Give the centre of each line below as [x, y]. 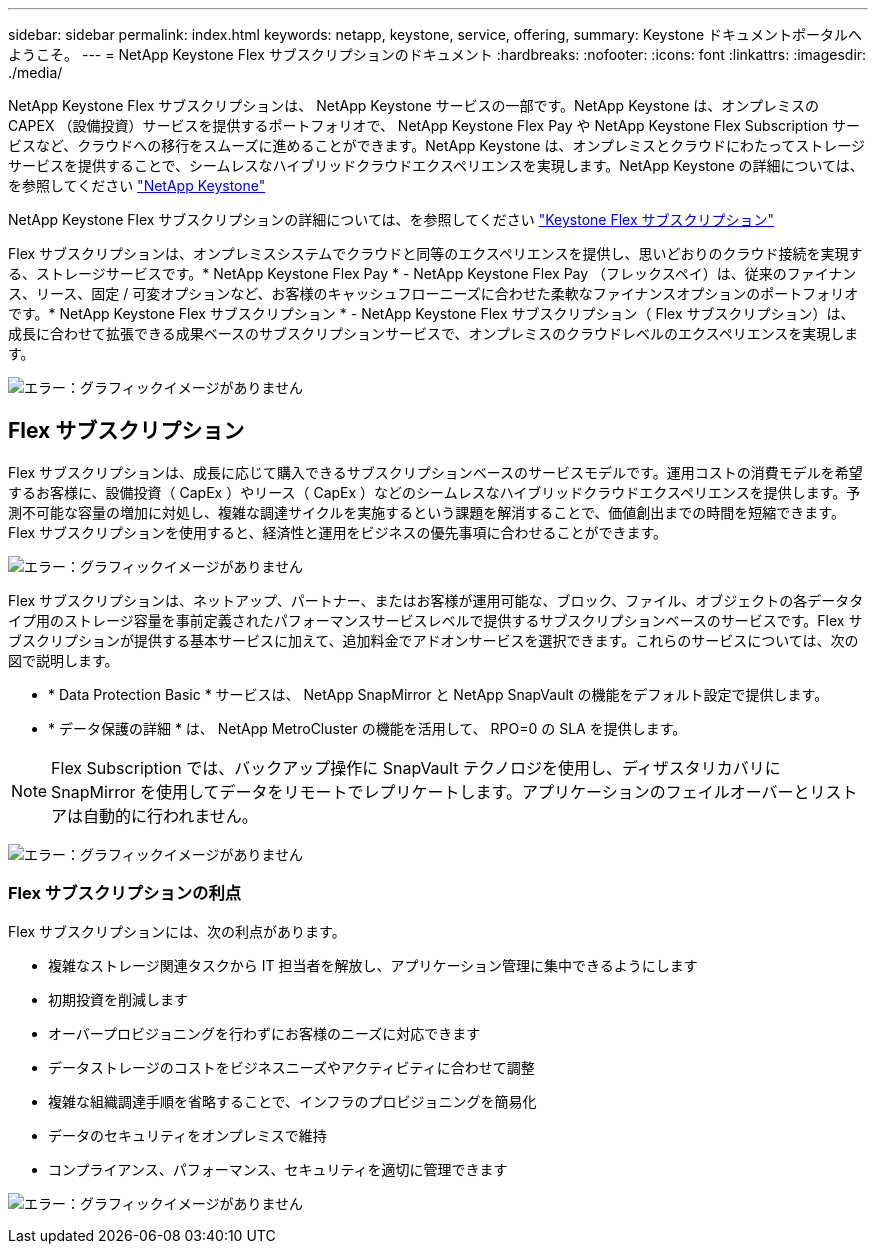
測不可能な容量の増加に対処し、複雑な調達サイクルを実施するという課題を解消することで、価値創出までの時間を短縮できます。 [426, 512]
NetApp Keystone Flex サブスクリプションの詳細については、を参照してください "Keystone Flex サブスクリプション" [391, 219]
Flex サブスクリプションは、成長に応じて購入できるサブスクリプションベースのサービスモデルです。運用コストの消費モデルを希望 [435, 472]
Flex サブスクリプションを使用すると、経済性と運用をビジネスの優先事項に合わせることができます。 [338, 532]
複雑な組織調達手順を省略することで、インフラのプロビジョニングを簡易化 [292, 1101]
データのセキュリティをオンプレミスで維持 [187, 1135]
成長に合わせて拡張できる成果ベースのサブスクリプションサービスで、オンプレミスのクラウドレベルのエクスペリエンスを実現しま [433, 333]
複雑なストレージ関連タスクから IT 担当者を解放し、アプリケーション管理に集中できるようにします [373, 965]
